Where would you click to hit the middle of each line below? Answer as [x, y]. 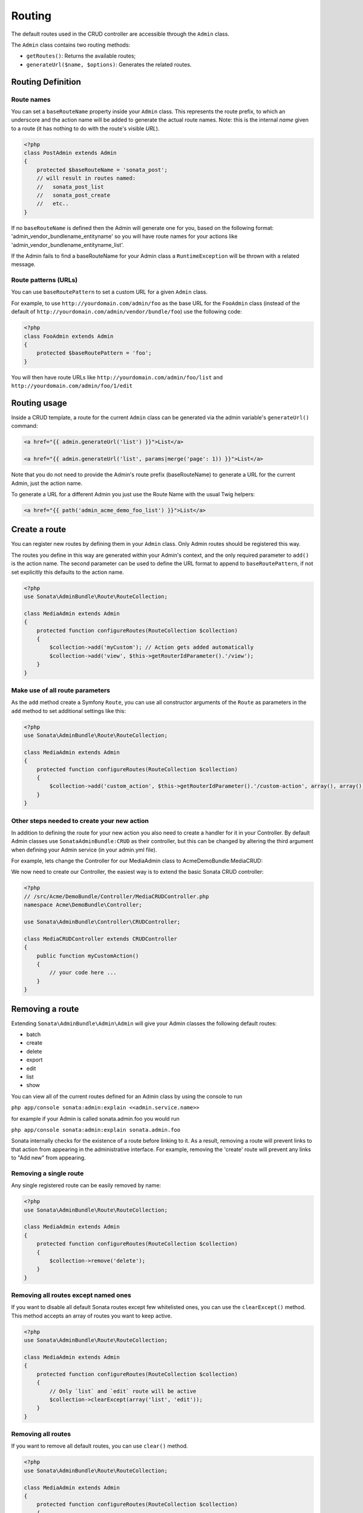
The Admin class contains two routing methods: [71, 45]
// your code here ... [83, 973]
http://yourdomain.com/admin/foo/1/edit [72, 386]
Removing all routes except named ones [71, 1295]
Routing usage [39, 403]
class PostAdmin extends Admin [70, 153]
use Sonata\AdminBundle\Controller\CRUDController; [102, 922]
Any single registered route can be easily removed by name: [86, 1186]
